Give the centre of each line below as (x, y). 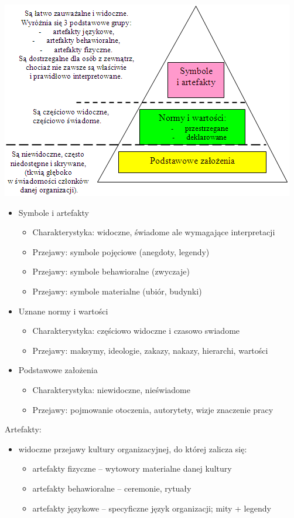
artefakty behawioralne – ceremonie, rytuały (112, 488)
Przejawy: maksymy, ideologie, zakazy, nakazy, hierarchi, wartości (150, 350)
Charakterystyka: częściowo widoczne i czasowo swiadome (136, 331)
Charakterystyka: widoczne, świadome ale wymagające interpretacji (154, 232)
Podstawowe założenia (58, 370)
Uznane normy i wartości (63, 311)
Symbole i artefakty (54, 212)
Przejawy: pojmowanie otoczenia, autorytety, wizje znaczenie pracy (153, 409)
